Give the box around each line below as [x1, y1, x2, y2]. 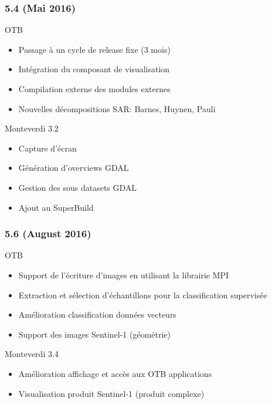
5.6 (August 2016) [5, 226, 91, 241]
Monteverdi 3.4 [5, 348, 59, 360]
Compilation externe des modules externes [18, 83, 171, 95]
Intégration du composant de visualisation [18, 63, 170, 75]
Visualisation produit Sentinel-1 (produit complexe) [18, 387, 205, 399]
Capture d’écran [18, 142, 77, 154]
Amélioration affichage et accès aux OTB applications [18, 367, 212, 379]
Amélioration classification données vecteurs [18, 308, 176, 321]
